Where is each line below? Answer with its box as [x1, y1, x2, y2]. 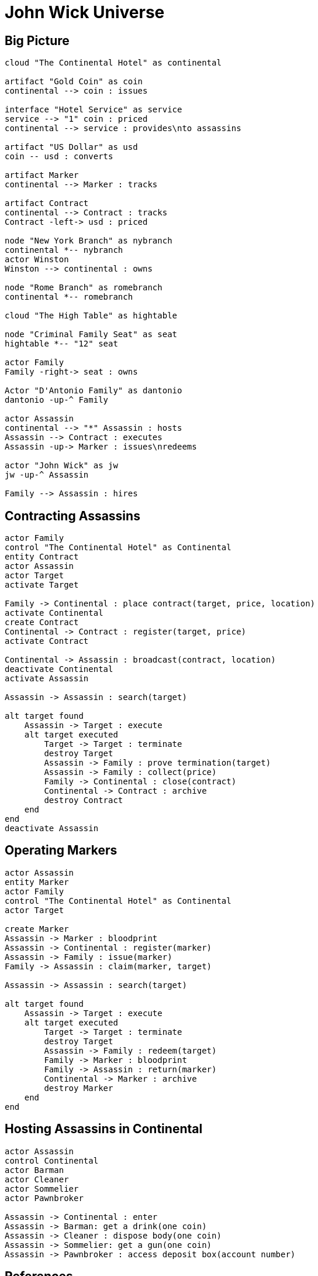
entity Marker [5, 877, 69, 887]
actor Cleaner [5, 1174, 69, 1184]
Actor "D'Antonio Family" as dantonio [5, 386, 182, 396]
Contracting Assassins [5, 508, 140, 523]
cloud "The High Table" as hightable [5, 311, 178, 321]
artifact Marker [5, 170, 79, 180]
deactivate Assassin [5, 824, 99, 833]
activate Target [5, 580, 79, 590]
